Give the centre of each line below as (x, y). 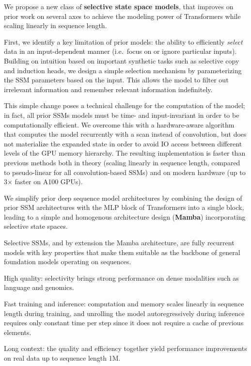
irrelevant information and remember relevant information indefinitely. (108, 89)
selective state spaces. (36, 226)
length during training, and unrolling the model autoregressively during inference (124, 313)
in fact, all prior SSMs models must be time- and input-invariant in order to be (122, 115)
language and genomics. (39, 287)
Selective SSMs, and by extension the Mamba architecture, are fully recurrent (119, 243)
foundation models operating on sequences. (68, 262)
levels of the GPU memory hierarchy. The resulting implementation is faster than (125, 153)
